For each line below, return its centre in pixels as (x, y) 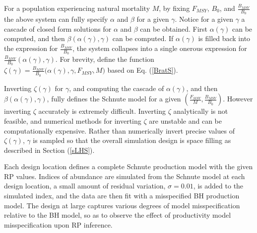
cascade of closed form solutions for (58, 28)
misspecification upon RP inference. (58, 224)
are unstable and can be (186, 120)
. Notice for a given (204, 19)
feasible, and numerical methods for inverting (73, 120)
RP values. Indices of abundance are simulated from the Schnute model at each (125, 176)
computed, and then (34, 38)
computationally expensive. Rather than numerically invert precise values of (119, 130)
